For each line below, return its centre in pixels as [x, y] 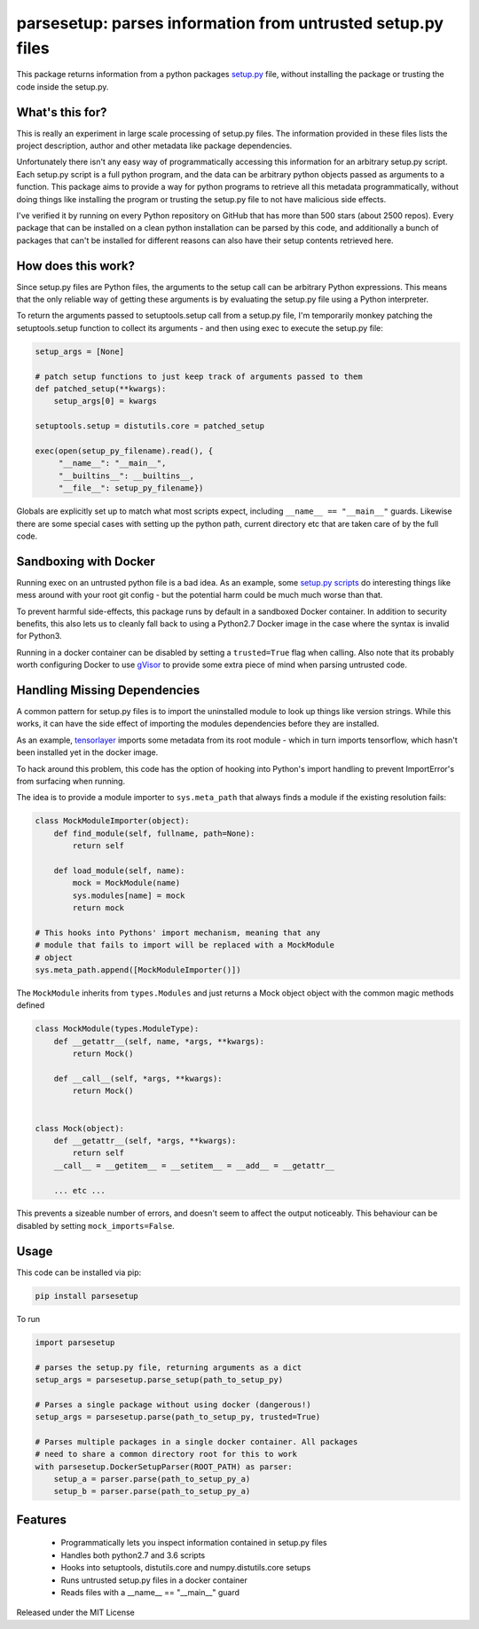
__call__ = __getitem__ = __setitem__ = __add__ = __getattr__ [194, 1165]
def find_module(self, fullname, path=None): [154, 833]
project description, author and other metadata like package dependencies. [154, 146]
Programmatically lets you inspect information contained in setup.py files [194, 1543]
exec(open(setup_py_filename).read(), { [124, 451]
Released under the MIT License [75, 1613]
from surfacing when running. [71, 781]
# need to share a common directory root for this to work [166, 1454]
